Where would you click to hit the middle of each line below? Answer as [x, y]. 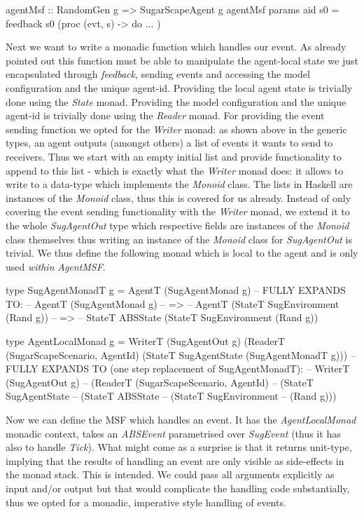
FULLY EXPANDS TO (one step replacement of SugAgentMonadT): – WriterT [178, 368]
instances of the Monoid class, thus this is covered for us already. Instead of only [178, 197]
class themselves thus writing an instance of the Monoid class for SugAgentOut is [179, 239]
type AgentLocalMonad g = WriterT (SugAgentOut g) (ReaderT [146, 341]
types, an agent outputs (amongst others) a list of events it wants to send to [169, 143]
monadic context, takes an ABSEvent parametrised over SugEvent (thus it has [173, 433]
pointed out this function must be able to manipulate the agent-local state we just [182, 60]
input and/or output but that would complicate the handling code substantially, [178, 488]
